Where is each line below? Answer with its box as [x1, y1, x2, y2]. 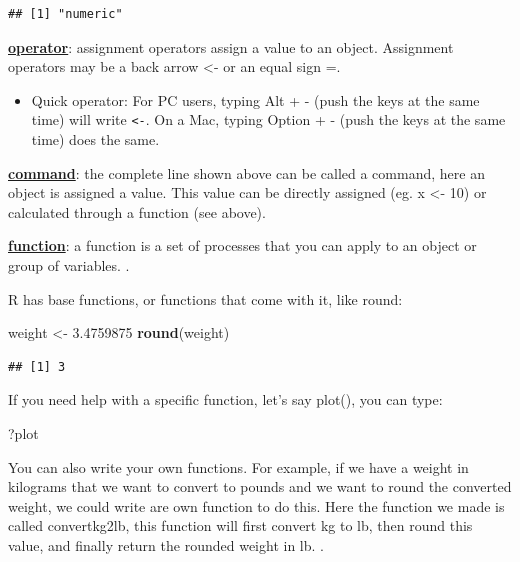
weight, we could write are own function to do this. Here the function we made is [8, 495, 505, 516]
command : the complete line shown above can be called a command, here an [8, 162, 485, 183]
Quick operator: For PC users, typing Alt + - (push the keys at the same [31, 89, 480, 110]
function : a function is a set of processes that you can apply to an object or [8, 235, 477, 256]
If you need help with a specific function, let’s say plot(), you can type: [8, 389, 443, 410]
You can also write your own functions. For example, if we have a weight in [8, 456, 469, 477]
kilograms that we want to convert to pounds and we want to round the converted [8, 476, 512, 497]
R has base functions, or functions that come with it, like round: [8, 288, 403, 309]
